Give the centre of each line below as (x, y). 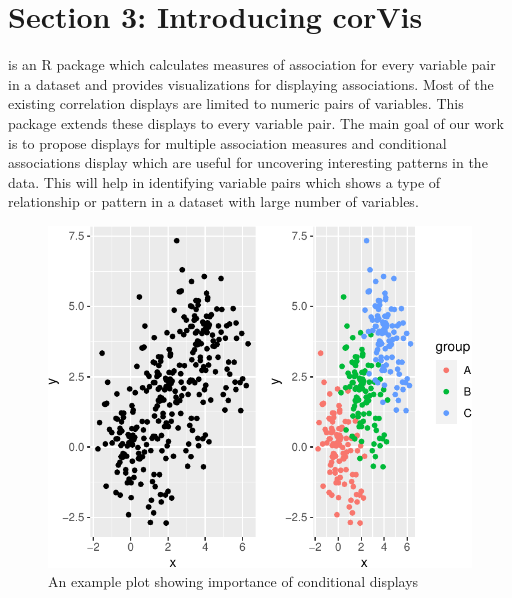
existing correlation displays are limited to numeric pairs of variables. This (236, 103)
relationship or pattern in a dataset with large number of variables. (213, 201)
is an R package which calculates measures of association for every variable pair (252, 64)
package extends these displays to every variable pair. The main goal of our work (256, 122)
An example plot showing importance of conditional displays (233, 581)
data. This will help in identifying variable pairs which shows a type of (224, 181)
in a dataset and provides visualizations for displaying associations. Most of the (251, 83)
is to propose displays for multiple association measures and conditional (227, 142)
